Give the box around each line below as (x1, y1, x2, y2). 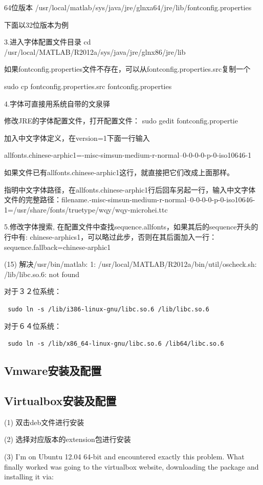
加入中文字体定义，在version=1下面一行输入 (4, 132, 150, 143)
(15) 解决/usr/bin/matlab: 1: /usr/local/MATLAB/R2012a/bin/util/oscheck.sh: (4, 259, 257, 269)
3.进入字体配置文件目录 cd (4, 36, 91, 47)
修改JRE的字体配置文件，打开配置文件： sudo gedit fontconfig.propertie (4, 115, 238, 126)
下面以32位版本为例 (4, 19, 69, 30)
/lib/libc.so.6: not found (4, 268, 80, 279)
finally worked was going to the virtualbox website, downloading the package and (4, 461, 259, 472)
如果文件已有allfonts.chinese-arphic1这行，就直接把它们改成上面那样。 (4, 166, 234, 177)
